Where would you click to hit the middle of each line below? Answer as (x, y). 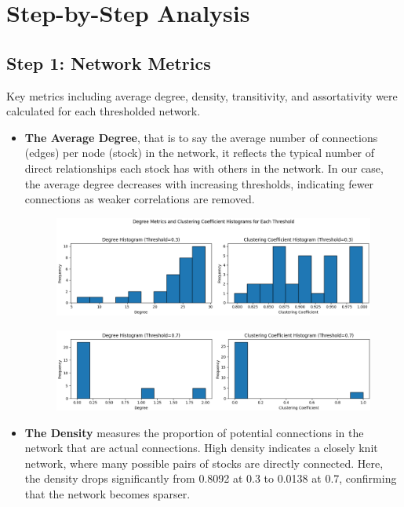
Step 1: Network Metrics (109, 62)
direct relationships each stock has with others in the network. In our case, (204, 168)
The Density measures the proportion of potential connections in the (194, 432)
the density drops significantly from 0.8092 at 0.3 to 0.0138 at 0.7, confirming (211, 478)
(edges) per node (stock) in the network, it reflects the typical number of (200, 153)
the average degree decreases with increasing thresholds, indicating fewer (199, 183)
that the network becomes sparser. (107, 493)
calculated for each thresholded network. (104, 111)
